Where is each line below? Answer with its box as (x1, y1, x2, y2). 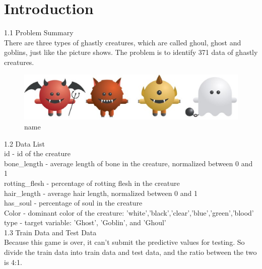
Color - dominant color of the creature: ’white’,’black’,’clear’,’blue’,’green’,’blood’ (4, 207, 254, 218)
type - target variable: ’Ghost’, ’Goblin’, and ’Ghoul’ (4, 217, 166, 228)
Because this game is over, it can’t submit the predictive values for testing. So (4, 237, 245, 247)
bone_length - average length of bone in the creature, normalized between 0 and (4, 158, 253, 168)
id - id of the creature (4, 148, 71, 159)
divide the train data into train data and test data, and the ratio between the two (4, 247, 257, 257)
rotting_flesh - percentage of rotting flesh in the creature (4, 177, 180, 188)
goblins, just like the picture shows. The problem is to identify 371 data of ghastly (4, 47, 258, 57)
